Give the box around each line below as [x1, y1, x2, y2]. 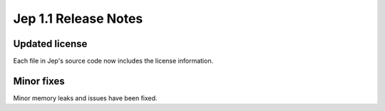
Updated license [13, 38, 88, 50]
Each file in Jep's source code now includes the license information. [13, 57, 214, 65]
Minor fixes [13, 75, 65, 87]
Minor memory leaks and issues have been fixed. [13, 93, 158, 102]
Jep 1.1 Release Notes [13, 11, 143, 26]
